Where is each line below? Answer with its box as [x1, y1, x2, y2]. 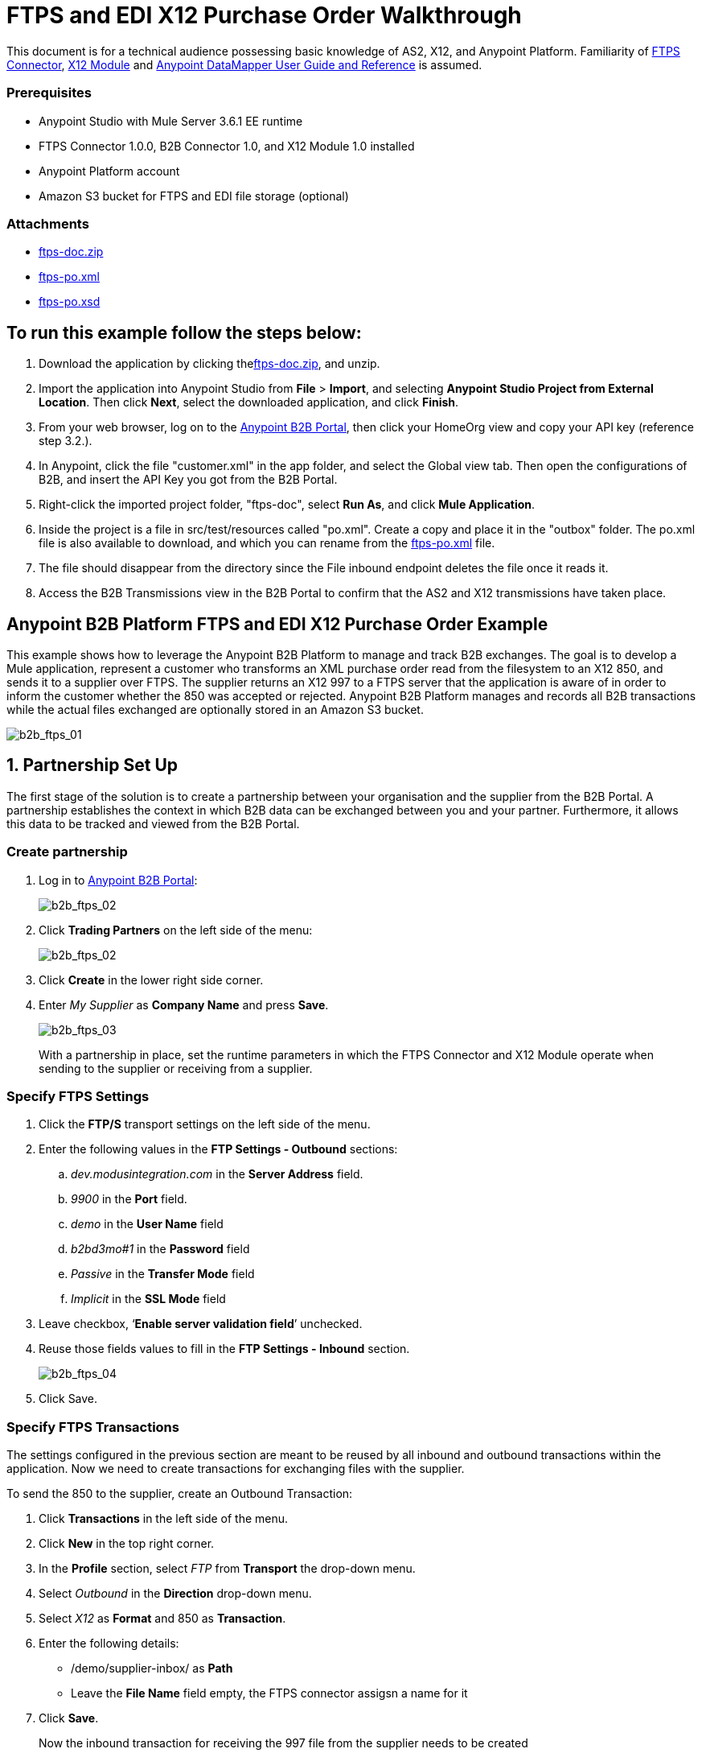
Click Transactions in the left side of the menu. [39, 1512, 289, 1526]
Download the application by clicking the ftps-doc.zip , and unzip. [39, 357, 380, 371]
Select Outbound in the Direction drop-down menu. [39, 1586, 312, 1601]
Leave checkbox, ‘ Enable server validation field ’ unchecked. [39, 1317, 363, 1331]
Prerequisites [6, 85, 92, 101]
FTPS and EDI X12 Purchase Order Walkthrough [6, 2, 522, 29]
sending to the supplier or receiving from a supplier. [39, 1061, 313, 1075]
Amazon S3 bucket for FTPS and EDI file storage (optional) [39, 188, 349, 203]
